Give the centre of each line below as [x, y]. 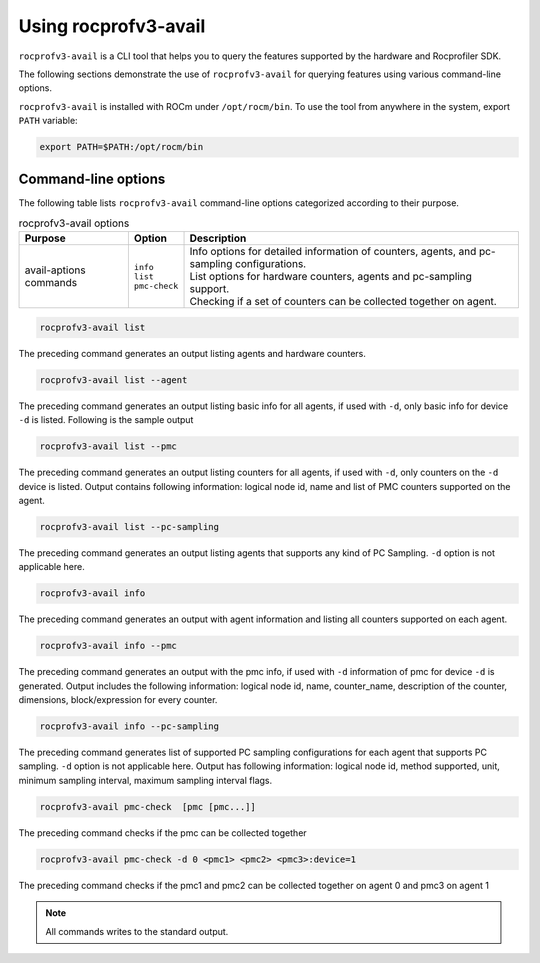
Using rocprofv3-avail [112, 26]
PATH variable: [48, 121]
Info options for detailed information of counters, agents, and [333, 252]
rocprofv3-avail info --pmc [108, 646]
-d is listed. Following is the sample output [106, 420]
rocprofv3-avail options [74, 223]
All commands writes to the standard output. [137, 931]
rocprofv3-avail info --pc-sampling [129, 726]
